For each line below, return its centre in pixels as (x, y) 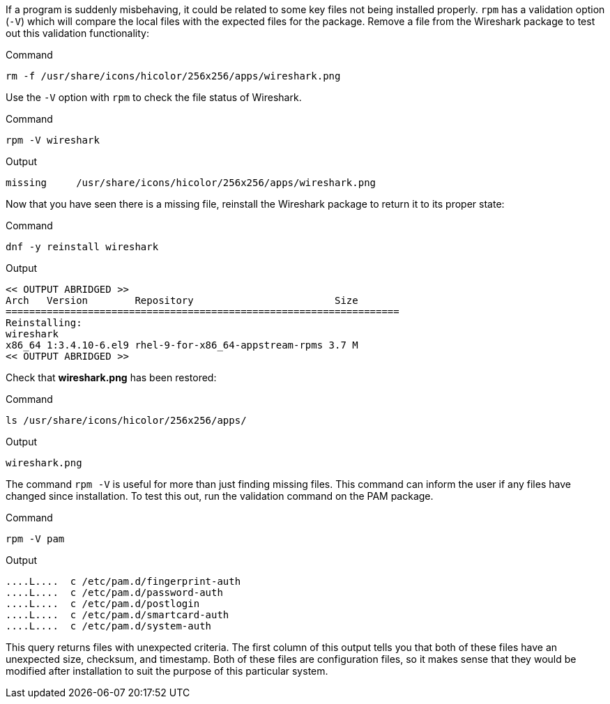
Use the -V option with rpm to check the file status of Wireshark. (154, 97)
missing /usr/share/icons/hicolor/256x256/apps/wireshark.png (191, 183)
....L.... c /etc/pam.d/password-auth (114, 592)
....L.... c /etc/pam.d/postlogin (103, 604)
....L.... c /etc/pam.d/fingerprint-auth (123, 581)
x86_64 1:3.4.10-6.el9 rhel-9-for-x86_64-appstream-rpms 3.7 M (182, 345)
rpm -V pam (35, 539)
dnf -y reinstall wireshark (82, 247)
